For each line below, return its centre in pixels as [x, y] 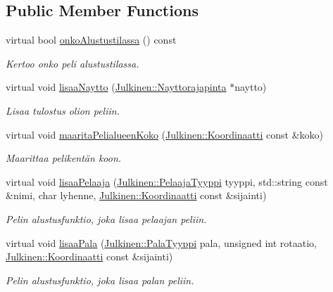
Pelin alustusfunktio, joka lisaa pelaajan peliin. [106, 218]
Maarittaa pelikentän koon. [64, 158]
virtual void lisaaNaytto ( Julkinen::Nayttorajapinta [116, 87]
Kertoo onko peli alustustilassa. [73, 63]
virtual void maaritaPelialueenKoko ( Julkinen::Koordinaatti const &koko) [165, 134]
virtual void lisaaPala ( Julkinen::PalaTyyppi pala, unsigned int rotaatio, [161, 242]
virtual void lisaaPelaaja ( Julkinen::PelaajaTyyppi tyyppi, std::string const [167, 181]
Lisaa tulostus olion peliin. [63, 110]
